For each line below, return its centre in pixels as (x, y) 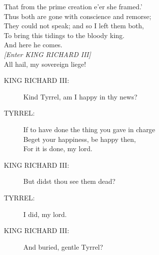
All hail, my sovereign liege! (45, 64)
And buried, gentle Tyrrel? (63, 246)
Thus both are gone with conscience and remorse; (78, 16)
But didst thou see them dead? (70, 181)
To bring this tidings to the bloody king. (64, 35)
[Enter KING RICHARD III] (47, 54)
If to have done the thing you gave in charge (89, 129)
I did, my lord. (45, 214)
